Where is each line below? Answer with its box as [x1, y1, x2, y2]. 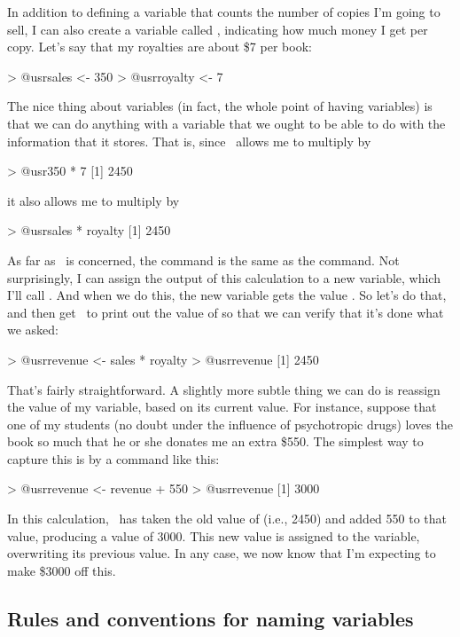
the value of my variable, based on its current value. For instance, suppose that [7, 397, 437, 416]
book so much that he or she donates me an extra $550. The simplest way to [7, 432, 424, 451]
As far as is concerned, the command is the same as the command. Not [7, 250, 400, 269]
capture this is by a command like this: [7, 449, 220, 468]
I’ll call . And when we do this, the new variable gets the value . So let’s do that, [7, 286, 447, 304]
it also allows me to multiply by [7, 191, 180, 209]
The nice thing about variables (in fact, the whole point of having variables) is [7, 97, 433, 115]
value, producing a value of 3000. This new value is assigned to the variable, [7, 526, 420, 545]
